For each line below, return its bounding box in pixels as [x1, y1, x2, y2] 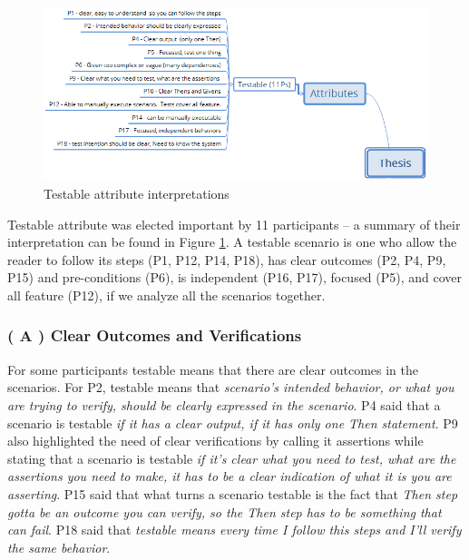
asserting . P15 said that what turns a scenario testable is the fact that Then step [7, 484, 458, 503]
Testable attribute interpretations [44, 183, 230, 202]
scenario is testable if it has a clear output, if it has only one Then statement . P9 [7, 413, 458, 432]
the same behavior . [7, 537, 111, 556]
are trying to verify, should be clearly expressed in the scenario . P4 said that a [7, 395, 441, 414]
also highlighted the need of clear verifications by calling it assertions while [7, 431, 424, 450]
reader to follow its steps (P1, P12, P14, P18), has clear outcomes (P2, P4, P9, [7, 250, 446, 269]
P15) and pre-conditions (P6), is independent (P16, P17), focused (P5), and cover [7, 268, 463, 287]
